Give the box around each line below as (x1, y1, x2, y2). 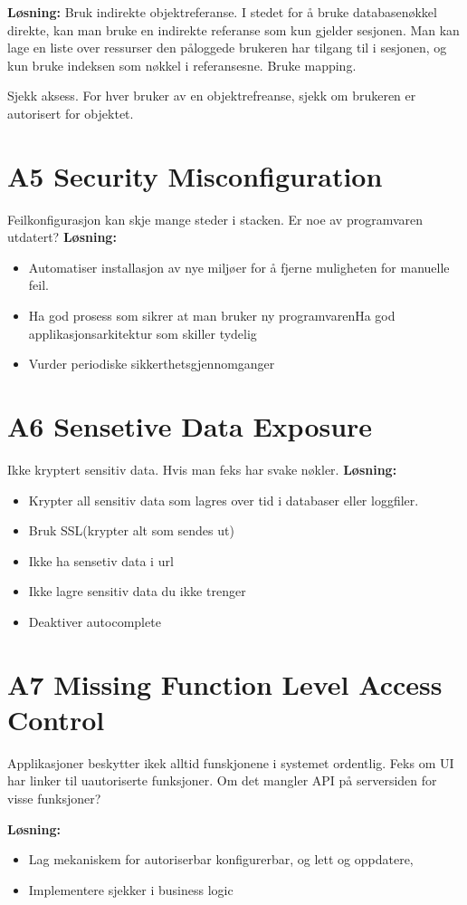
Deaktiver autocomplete (28, 611, 161, 631)
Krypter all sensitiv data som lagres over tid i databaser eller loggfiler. (28, 490, 419, 509)
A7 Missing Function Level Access (7, 665, 443, 702)
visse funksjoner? (7, 789, 101, 808)
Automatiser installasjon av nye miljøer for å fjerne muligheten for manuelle (28, 257, 450, 276)
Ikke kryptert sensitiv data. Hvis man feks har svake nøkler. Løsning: (7, 459, 397, 478)
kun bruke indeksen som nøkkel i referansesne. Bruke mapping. (7, 55, 357, 74)
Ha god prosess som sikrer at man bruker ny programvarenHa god (28, 306, 396, 325)
